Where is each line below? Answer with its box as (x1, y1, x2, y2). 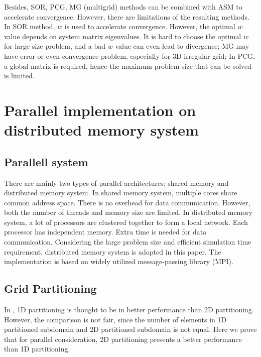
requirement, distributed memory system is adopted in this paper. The (4, 246, 221, 257)
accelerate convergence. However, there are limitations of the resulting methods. (4, 11, 249, 22)
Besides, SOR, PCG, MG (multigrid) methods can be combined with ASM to (4, 2, 242, 12)
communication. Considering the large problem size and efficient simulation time (4, 236, 251, 247)
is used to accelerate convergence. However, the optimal (64, 21, 235, 32)
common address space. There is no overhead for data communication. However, (4, 197, 250, 207)
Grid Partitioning (4, 281, 97, 296)
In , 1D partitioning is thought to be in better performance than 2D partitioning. (4, 304, 254, 315)
